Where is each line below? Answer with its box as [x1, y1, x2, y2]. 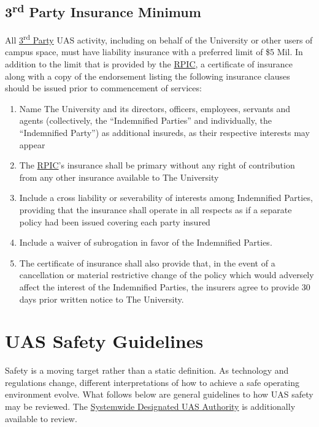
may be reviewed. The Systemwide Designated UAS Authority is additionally [5, 400, 296, 413]
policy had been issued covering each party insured [19, 215, 210, 228]
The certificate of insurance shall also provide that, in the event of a [19, 256, 275, 269]
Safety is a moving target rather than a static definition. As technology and [5, 364, 289, 377]
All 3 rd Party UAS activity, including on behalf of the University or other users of [5, 32, 313, 46]
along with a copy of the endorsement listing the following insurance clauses [5, 69, 290, 82]
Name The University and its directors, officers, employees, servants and [19, 102, 291, 115]
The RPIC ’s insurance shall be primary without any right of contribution [19, 159, 295, 172]
